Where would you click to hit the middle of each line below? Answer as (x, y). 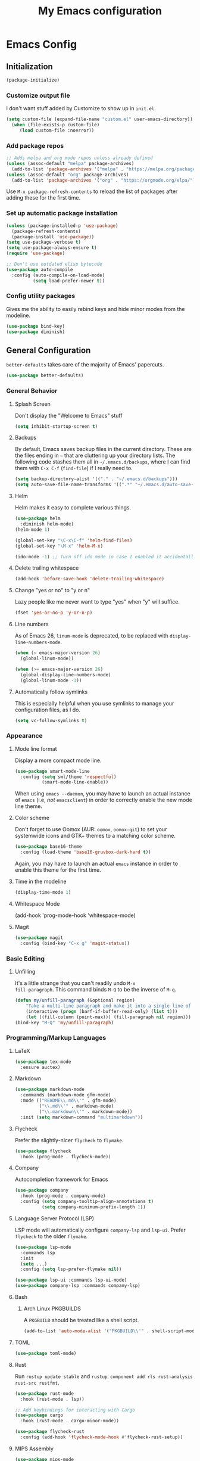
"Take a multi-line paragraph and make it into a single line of (109, 1006)
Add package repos (35, 145)
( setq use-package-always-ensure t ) (51, 248)
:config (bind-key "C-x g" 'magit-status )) (75, 943)
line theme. (29, 806)
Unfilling (25, 972)
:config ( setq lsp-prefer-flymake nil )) (71, 1269)
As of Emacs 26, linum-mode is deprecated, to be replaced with (91, 636)
